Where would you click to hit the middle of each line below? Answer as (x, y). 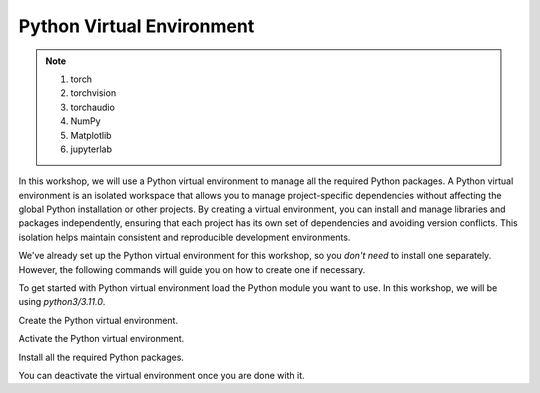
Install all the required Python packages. (101, 357)
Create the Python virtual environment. (98, 320)
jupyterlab (91, 149)
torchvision (93, 93)
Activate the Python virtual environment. (101, 339)
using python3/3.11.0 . (62, 302)
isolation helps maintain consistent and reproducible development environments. (184, 237)
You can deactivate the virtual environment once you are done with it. (161, 375)
